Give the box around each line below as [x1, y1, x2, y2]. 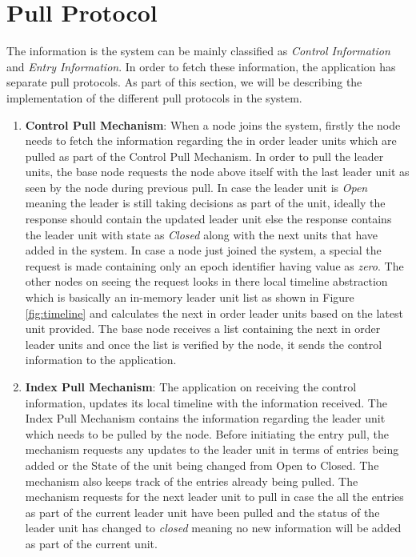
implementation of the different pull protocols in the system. [6, 89, 302, 106]
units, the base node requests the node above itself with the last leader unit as [25, 163, 410, 180]
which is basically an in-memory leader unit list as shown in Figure [25, 289, 354, 306]
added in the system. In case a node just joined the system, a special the [25, 242, 382, 258]
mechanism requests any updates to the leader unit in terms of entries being [25, 441, 399, 458]
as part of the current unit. [25, 535, 158, 551]
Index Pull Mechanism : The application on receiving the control [25, 379, 357, 395]
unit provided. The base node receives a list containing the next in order [25, 320, 381, 337]
